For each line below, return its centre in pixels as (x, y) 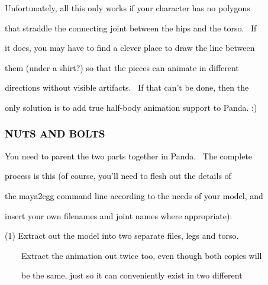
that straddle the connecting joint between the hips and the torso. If (131, 28)
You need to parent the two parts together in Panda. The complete (129, 156)
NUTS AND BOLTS (55, 134)
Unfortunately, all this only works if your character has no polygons (127, 8)
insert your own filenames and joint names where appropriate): (119, 215)
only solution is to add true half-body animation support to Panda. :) (131, 107)
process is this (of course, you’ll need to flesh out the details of (118, 176)
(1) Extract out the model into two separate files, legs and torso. (122, 236)
